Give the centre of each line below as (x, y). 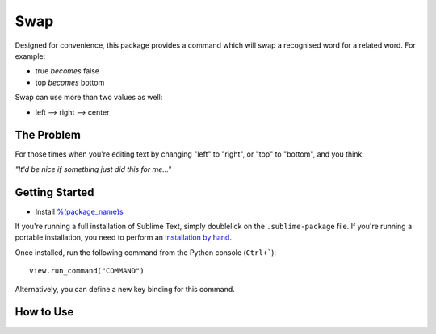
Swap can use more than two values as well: (89, 98)
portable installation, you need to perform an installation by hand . (123, 237)
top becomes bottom (70, 82)
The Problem (48, 135)
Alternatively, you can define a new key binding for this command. (125, 289)
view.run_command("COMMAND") (87, 271)
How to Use (44, 312)
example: (30, 56)
